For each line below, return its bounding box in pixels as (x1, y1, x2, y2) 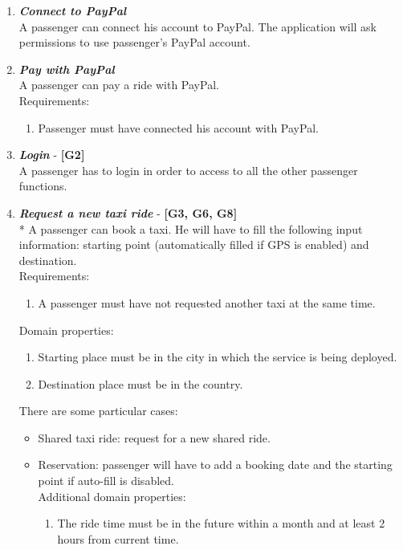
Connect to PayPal (18, 2, 127, 18)
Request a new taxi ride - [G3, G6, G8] (18, 204, 238, 221)
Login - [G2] (18, 146, 85, 163)
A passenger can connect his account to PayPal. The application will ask (18, 18, 377, 35)
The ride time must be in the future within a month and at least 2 (57, 515, 385, 532)
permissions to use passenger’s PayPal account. (18, 34, 250, 51)
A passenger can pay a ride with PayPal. (18, 76, 219, 93)
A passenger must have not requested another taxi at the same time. (38, 294, 376, 311)
